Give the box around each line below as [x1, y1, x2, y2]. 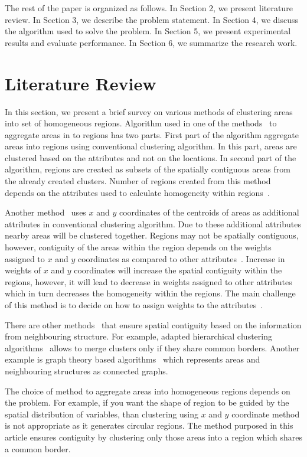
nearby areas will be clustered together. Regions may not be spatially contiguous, [5, 229, 299, 241]
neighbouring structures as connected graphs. [5, 364, 168, 377]
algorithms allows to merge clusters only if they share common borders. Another [5, 341, 300, 354]
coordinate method [231, 407, 300, 420]
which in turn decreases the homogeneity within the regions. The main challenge [5, 287, 296, 299]
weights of [5, 264, 41, 276]
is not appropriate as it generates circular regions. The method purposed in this [5, 419, 293, 432]
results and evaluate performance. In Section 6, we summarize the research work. [5, 36, 298, 48]
